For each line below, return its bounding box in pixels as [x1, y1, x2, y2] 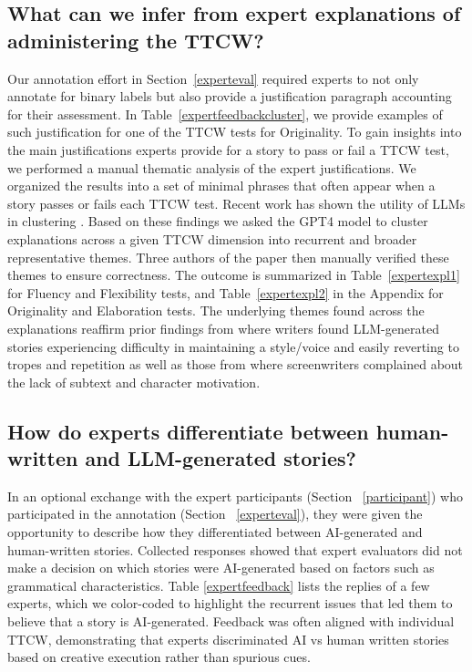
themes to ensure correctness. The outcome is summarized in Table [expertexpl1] [7, 265, 460, 284]
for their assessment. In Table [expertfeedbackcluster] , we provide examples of [7, 104, 443, 123]
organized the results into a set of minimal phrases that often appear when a [7, 176, 436, 195]
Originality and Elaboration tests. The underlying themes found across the [7, 301, 425, 320]
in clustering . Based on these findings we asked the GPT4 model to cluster [7, 212, 428, 231]
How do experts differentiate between [7, 417, 369, 445]
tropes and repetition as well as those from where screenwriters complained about [7, 355, 464, 374]
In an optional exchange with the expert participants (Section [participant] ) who [7, 486, 463, 505]
